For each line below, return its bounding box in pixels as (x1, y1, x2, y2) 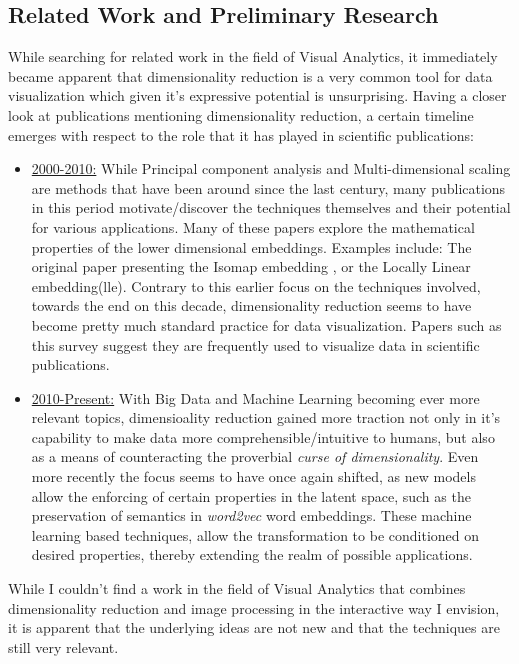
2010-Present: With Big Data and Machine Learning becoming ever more (31, 387, 480, 408)
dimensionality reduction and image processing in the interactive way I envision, (8, 597, 500, 618)
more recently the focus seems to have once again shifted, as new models (31, 466, 476, 487)
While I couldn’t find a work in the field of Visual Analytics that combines (8, 578, 466, 599)
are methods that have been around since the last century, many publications (31, 177, 506, 198)
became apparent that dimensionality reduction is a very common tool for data (8, 65, 493, 86)
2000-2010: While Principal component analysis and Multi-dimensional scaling (31, 158, 511, 179)
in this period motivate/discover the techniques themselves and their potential (31, 197, 511, 218)
